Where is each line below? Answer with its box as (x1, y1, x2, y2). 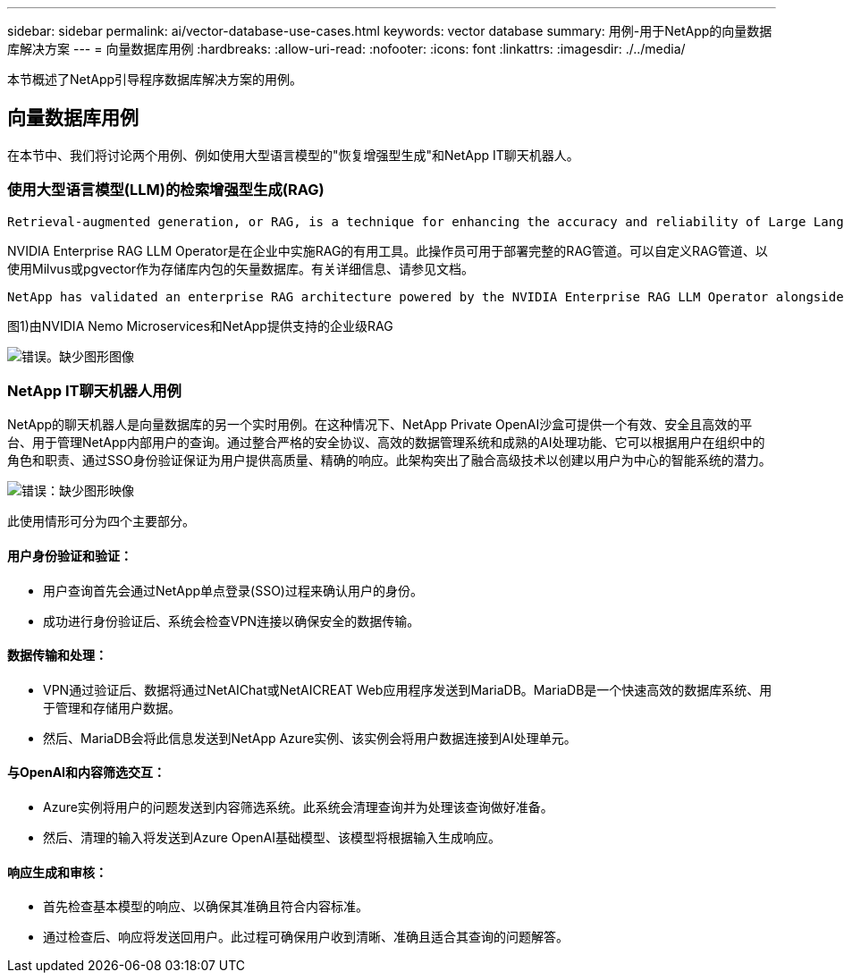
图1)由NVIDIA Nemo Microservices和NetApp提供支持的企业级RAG (7, 317, 393, 334)
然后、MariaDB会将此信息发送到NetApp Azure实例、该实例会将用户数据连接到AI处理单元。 (43, 730, 577, 746)
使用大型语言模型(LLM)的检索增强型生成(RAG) (7, 181, 325, 199)
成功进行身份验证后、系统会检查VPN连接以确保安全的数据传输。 (43, 612, 420, 629)
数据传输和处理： (7, 647, 107, 663)
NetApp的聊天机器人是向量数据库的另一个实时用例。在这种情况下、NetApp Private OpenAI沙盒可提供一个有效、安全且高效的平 (7, 417, 753, 433)
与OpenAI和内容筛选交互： (7, 765, 166, 781)
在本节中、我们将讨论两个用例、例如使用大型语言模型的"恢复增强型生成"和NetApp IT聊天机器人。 (7, 147, 579, 163)
